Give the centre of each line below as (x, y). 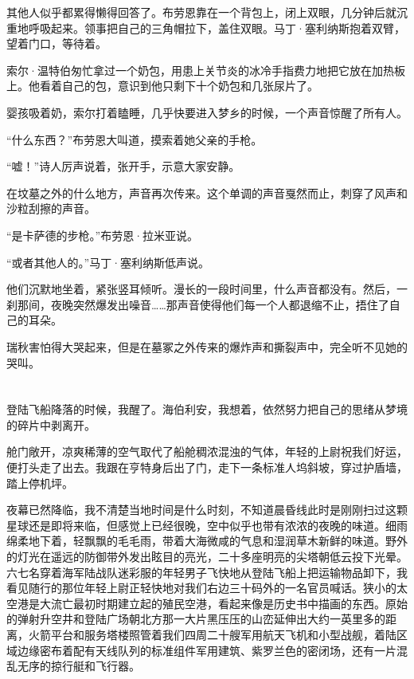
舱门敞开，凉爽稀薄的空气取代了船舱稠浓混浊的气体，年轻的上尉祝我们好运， (207, 451)
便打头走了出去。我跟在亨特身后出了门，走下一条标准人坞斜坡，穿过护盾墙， (207, 467)
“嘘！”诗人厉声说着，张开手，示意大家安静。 (123, 166)
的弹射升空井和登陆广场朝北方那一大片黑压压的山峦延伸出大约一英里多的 (196, 619)
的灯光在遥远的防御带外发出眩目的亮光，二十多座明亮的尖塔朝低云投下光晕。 (207, 557)
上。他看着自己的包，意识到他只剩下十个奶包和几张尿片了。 (162, 86)
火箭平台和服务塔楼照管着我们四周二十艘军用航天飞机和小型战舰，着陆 (212, 634)
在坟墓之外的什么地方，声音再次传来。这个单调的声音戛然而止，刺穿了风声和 (207, 192)
